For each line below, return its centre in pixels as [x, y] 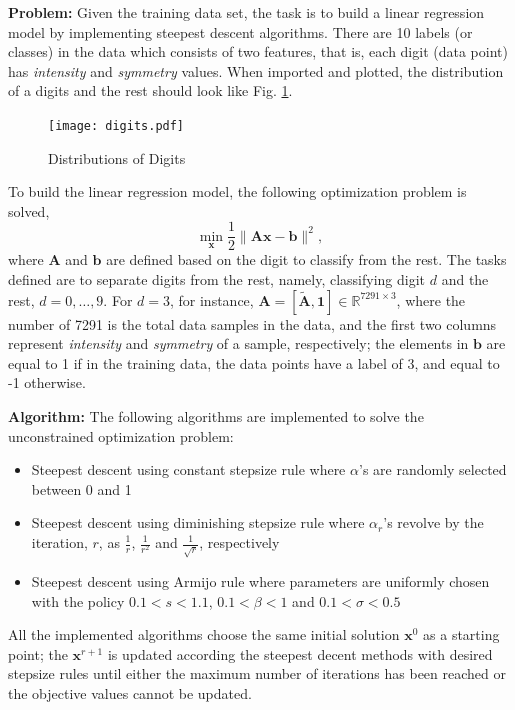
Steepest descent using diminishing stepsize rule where [198, 522]
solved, [29, 210]
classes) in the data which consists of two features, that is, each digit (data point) [258, 51]
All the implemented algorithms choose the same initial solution [204, 634]
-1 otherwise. [47, 382]
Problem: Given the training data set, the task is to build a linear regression [246, 12]
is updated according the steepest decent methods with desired [300, 653]
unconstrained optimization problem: [121, 435]
